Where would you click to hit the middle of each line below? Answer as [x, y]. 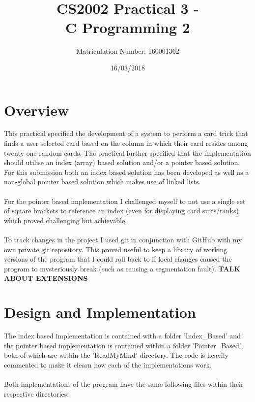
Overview [37, 110]
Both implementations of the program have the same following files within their [124, 384]
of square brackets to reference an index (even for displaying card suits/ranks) [121, 211]
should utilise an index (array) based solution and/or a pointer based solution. [122, 162]
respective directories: [37, 393]
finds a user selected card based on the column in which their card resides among [126, 143]
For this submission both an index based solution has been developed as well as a [127, 172]
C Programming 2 [128, 27]
